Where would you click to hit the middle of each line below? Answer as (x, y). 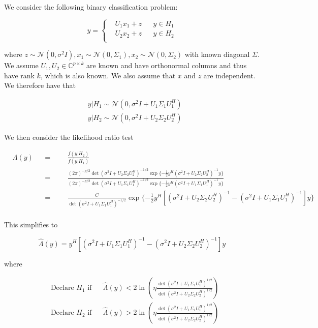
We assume (21, 65)
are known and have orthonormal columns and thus (167, 65)
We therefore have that (40, 85)
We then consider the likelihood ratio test (69, 137)
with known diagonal (217, 54)
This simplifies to (31, 224)
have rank (19, 75)
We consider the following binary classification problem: (91, 7)
